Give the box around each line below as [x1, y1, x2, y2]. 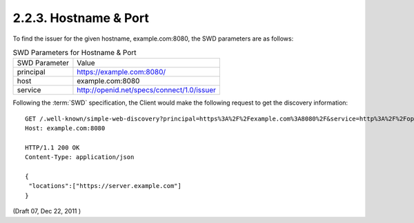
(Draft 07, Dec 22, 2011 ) [12, 207, 81, 215]
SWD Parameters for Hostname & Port [12, 48, 137, 58]
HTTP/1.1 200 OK [25, 143, 80, 151]
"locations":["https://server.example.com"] [28, 182, 182, 190]
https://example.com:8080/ [77, 67, 166, 77]
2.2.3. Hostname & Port [12, 10, 150, 25]
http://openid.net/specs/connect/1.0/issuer [77, 85, 217, 95]
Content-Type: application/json [25, 153, 135, 161]
